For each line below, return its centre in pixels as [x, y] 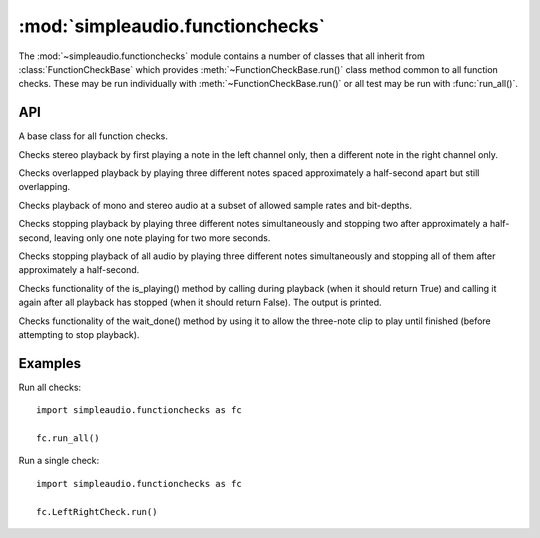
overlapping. [44, 187]
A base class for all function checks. [93, 136]
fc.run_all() [68, 438]
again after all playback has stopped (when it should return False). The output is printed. [200, 302]
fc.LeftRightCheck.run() [97, 511]
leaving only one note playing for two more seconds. [162, 237]
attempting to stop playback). [79, 334]
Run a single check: [59, 461]
